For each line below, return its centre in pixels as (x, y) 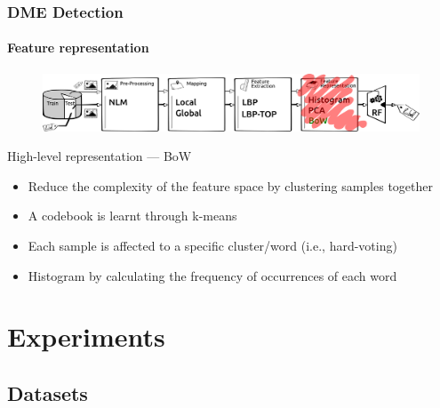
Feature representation (78, 48)
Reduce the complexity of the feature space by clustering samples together (230, 185)
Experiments (86, 336)
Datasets (48, 392)
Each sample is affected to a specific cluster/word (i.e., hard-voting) (212, 246)
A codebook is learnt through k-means (132, 216)
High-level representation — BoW (100, 156)
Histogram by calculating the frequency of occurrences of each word (212, 275)
